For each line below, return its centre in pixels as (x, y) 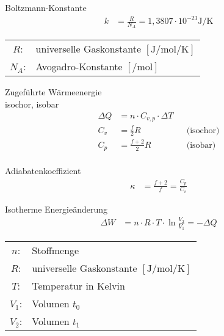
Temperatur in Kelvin (78, 286)
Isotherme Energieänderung (56, 209)
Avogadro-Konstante (79, 67)
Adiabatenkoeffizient (43, 171)
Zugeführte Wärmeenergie (53, 92)
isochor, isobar (32, 104)
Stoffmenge (56, 250)
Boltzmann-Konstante (46, 7)
